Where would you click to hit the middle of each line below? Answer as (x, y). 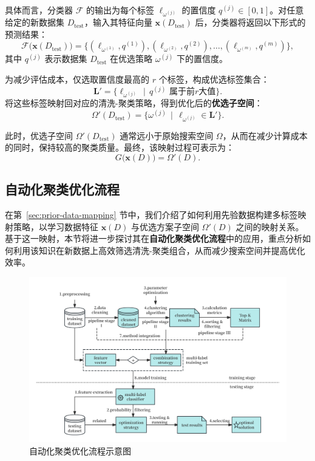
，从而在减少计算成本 (265, 135)
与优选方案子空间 (165, 226)
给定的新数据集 (35, 22)
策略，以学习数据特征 (56, 226)
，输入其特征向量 (118, 22)
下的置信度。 (202, 59)
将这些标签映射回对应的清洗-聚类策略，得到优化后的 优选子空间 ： (134, 103)
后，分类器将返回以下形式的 (250, 22)
